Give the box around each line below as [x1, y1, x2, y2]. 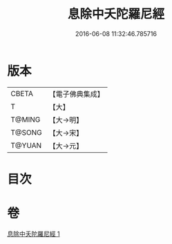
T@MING [10, 115, 41, 124]
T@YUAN [10, 140, 42, 150]
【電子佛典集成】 [48, 89, 105, 99]
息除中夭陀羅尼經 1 [7, 229, 60, 238]
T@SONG [10, 127, 43, 137]
